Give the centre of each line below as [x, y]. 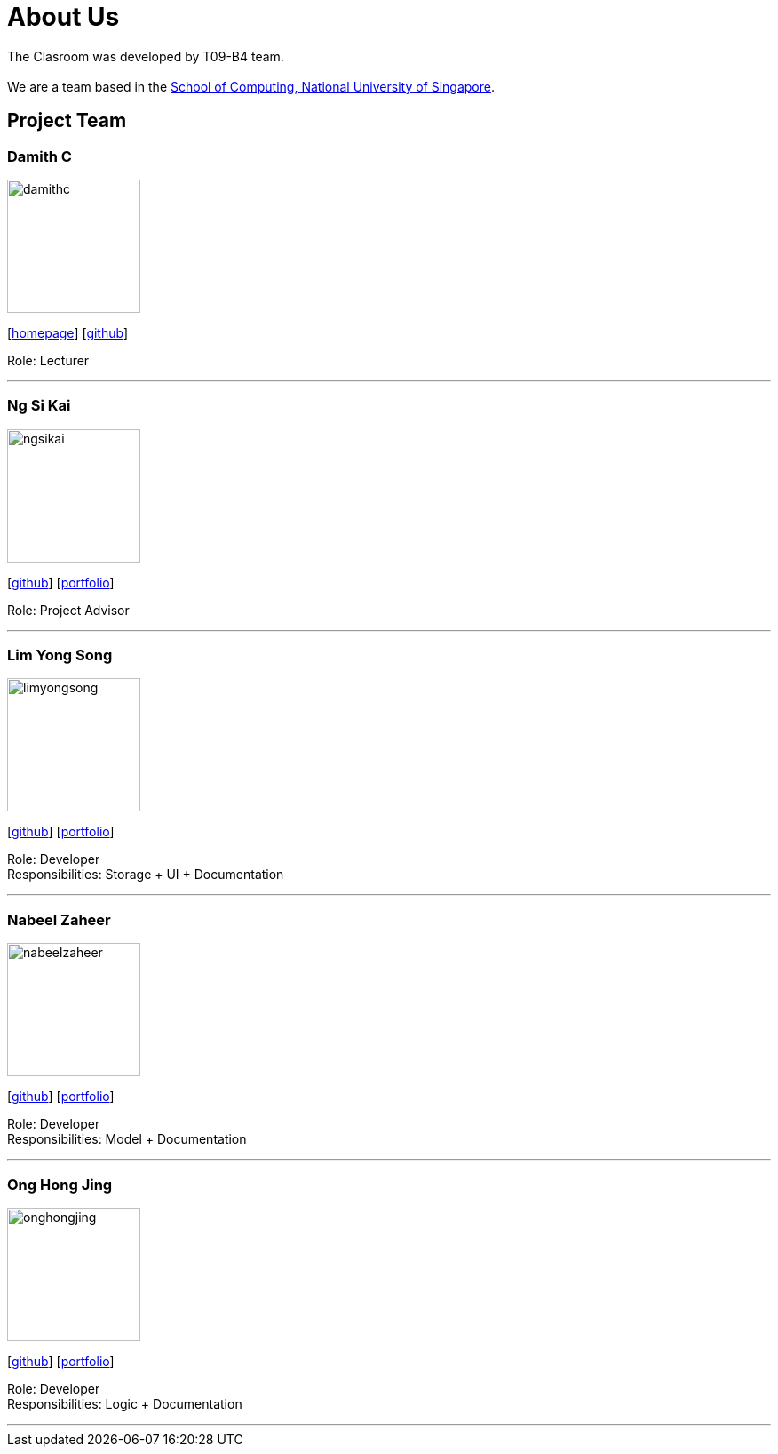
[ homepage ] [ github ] [68, 332]
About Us [64, 17]
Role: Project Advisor [68, 610]
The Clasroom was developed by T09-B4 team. [146, 56]
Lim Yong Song [60, 655]
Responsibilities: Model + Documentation [127, 1139]
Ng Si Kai [39, 406]
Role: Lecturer [48, 360]
